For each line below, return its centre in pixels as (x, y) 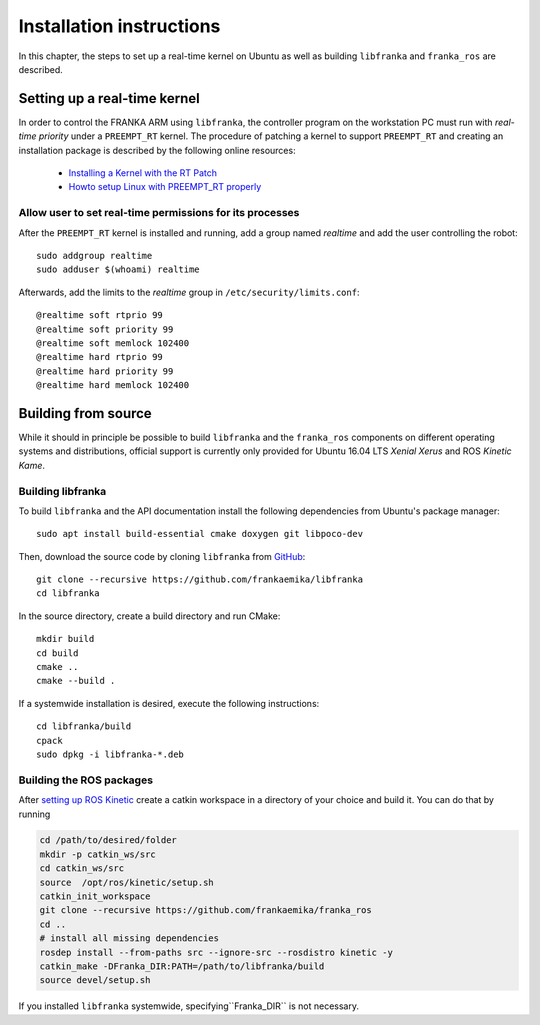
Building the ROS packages (86, 780)
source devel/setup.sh (95, 980)
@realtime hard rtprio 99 (100, 357)
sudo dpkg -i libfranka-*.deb (110, 754)
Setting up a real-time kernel (109, 98)
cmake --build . (76, 681)
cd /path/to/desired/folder (108, 840)
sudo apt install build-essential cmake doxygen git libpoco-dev (200, 534)
